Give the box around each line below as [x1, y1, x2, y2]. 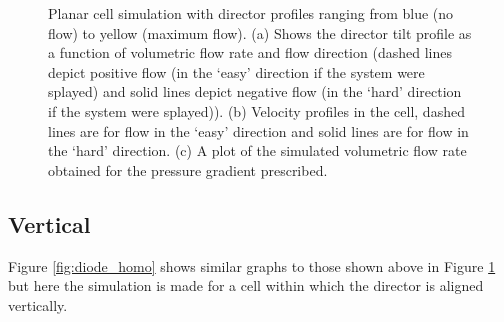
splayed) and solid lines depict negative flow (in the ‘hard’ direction [48, 81, 462, 102]
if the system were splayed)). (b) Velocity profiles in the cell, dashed [48, 100, 465, 121]
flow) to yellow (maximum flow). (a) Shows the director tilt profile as [48, 22, 472, 43]
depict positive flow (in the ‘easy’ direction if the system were [48, 61, 425, 82]
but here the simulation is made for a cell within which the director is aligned [8, 275, 484, 296]
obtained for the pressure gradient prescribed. [48, 159, 328, 180]
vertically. [8, 294, 68, 315]
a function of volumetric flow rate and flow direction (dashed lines [48, 42, 452, 63]
